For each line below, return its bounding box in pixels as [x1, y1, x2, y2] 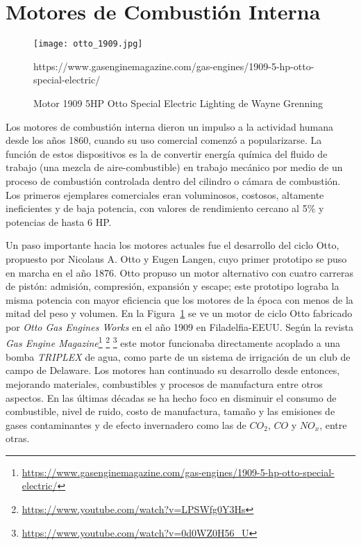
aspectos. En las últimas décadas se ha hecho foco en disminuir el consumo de [6, 390, 337, 405]
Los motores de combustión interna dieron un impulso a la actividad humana [6, 119, 333, 133]
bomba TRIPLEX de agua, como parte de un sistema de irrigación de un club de [6, 349, 351, 364]
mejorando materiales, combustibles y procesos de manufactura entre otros [6, 376, 323, 391]
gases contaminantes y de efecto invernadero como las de [6, 417, 246, 432]
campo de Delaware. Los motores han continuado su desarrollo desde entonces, [6, 363, 340, 377]
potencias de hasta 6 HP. [6, 214, 112, 229]
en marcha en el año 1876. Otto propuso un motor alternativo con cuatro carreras [6, 265, 353, 279]
